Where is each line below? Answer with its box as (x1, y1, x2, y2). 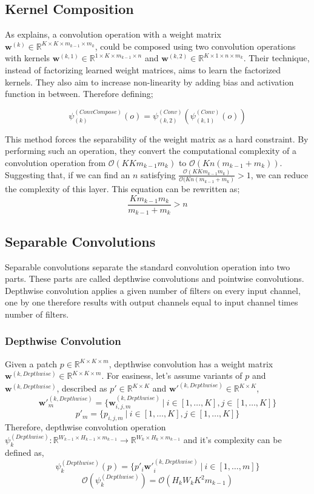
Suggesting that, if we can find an (5, 168, 130, 181)
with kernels (5, 52, 50, 64)
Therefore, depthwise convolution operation (5, 420, 166, 433)
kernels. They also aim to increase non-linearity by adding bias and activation (5, 75, 294, 88)
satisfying (140, 168, 176, 181)
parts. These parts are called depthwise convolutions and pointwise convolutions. (5, 272, 304, 285)
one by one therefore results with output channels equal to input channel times (5, 296, 298, 309)
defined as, (5, 446, 44, 458)
